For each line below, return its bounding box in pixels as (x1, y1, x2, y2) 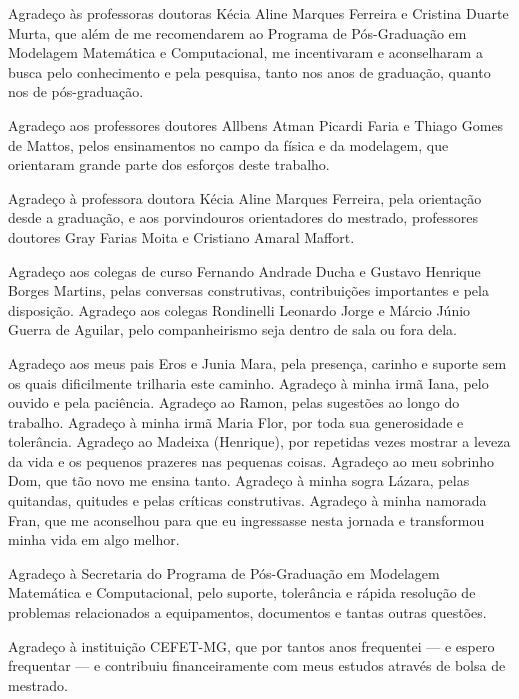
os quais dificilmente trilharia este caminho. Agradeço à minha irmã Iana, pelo (8, 372, 489, 393)
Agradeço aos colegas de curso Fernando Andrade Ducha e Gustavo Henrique (8, 260, 481, 281)
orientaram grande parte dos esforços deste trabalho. (8, 154, 330, 175)
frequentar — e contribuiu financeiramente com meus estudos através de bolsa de (8, 655, 506, 676)
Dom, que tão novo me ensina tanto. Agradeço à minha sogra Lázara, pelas (8, 470, 470, 491)
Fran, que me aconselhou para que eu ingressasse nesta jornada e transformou (8, 509, 485, 530)
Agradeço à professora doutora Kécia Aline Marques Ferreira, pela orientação (8, 187, 482, 208)
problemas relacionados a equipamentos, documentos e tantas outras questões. (8, 602, 487, 623)
